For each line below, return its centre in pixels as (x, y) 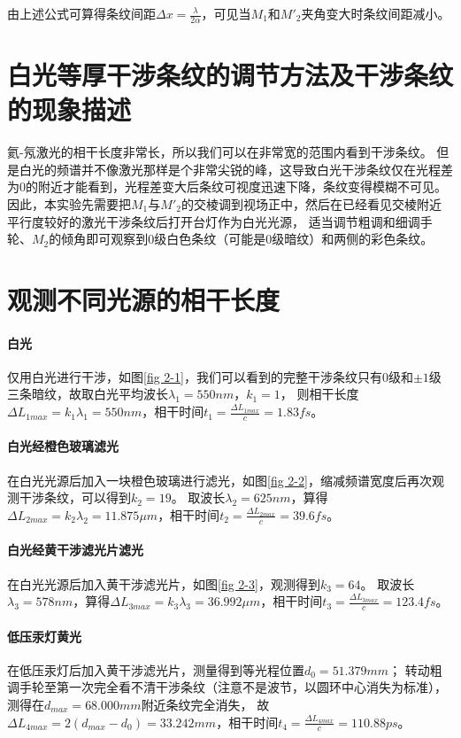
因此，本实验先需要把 (69, 203)
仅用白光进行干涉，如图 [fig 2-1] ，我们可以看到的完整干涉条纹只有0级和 (210, 376)
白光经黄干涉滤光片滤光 (75, 550)
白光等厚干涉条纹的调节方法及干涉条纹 (230, 75)
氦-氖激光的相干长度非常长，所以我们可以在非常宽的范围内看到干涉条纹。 (220, 152)
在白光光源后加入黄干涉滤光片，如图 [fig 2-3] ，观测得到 (164, 583)
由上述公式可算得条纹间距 (81, 13)
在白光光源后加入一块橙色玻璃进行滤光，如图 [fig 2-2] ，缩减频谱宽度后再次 (219, 480)
